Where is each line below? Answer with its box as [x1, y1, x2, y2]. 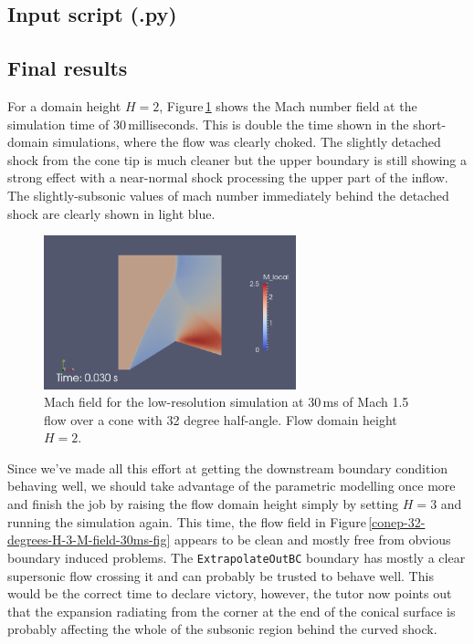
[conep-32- [368, 512, 426, 531]
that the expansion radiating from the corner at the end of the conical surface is [7, 601, 456, 620]
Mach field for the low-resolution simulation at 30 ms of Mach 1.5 [44, 392, 409, 411]
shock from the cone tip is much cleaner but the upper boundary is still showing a [7, 150, 467, 169]
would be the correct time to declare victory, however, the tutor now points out [7, 584, 452, 603]
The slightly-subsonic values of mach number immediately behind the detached [7, 185, 449, 204]
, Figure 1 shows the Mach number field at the [159, 96, 417, 115]
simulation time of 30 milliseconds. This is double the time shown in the [7, 114, 409, 133]
